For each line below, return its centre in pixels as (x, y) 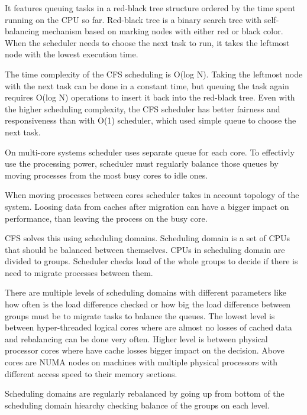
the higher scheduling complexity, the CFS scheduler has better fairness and (143, 108)
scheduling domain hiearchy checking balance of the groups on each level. (137, 405)
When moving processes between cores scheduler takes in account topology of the (152, 195)
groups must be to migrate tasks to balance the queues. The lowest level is (140, 315)
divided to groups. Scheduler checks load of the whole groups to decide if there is (151, 261)
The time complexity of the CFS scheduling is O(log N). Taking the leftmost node (154, 74)
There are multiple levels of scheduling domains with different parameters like (146, 292)
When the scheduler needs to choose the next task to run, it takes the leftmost (147, 42)
